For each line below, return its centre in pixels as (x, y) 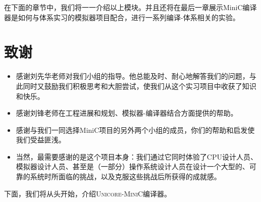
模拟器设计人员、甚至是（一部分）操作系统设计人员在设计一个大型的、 (133, 166)
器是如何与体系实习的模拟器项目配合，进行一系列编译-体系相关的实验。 (122, 17)
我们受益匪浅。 (41, 140)
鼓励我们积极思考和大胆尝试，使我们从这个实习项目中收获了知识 (150, 86)
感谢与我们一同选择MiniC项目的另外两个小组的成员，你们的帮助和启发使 (135, 130)
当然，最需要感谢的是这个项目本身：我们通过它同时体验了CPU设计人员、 (137, 156)
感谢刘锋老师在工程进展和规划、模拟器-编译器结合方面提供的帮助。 (127, 113)
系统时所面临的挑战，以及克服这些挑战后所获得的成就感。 (125, 176)
